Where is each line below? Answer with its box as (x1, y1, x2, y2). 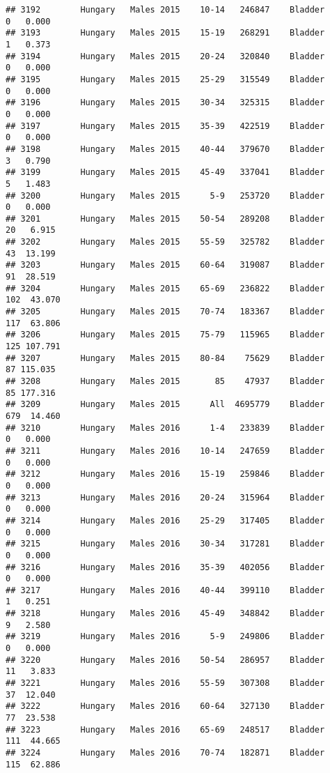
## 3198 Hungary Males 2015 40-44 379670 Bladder (6, 144, 325, 154)
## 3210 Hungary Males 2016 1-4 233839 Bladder (6, 422, 325, 433)
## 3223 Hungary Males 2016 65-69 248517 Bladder (6, 724, 325, 735)
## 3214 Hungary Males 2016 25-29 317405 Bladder (6, 515, 325, 526)
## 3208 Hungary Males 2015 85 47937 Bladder (6, 376, 325, 386)
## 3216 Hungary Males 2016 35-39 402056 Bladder (6, 562, 325, 572)
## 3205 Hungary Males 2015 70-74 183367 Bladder (6, 307, 325, 317)
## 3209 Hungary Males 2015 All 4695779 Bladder (6, 399, 325, 410)
